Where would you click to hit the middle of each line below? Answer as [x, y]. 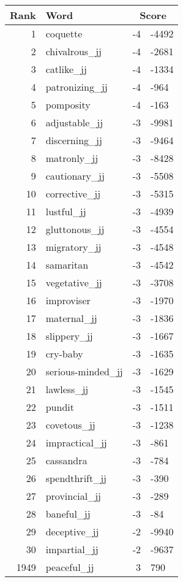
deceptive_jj [72, 531]
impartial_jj [72, 549]
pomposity [68, 105]
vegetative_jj [74, 282]
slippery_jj [69, 336]
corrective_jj [73, 193]
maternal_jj [71, 318]
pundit [60, 407]
